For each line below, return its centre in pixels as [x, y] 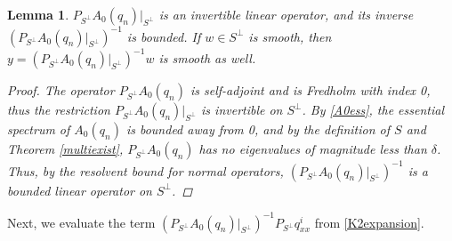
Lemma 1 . [38, 14]
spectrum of [39, 129]
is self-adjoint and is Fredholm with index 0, [311, 90]
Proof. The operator [61, 90]
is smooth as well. [207, 58]
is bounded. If [164, 36]
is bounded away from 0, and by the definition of [258, 129]
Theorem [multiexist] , [65, 149]
